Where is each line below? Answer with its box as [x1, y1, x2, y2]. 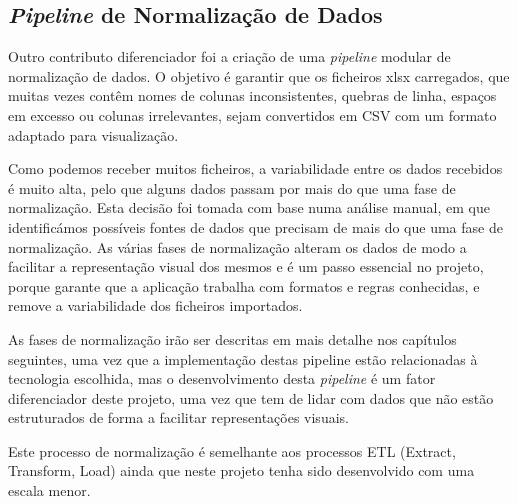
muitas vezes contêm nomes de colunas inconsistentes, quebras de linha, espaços [8, 85, 497, 106]
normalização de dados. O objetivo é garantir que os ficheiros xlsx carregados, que [8, 65, 510, 86]
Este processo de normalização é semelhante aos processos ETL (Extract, [8, 440, 456, 461]
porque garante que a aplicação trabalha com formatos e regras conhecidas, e [8, 275, 480, 296]
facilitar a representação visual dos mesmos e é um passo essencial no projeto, [8, 256, 484, 277]
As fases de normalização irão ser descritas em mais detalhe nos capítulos [8, 328, 457, 349]
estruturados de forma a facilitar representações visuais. [8, 407, 349, 428]
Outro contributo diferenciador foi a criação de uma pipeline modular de [8, 46, 451, 67]
